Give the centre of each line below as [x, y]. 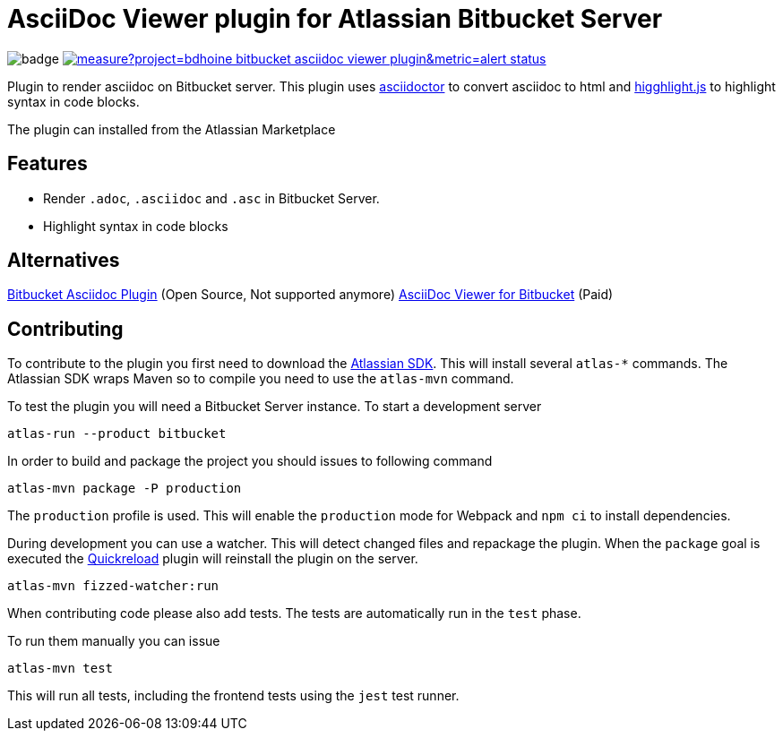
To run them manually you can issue [114, 641]
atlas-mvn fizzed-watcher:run [113, 586]
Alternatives [64, 261]
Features [47, 164]
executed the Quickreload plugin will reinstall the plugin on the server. [213, 559]
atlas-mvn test [60, 669]
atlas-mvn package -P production [125, 489]
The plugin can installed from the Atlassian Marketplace [172, 129]
